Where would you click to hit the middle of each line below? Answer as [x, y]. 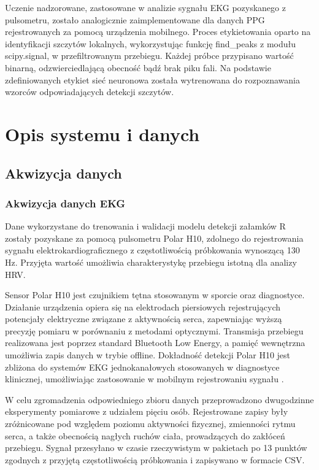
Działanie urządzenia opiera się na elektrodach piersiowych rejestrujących [143, 306]
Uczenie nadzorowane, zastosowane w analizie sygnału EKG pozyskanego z [145, 7]
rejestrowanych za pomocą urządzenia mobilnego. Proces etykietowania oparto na [158, 32]
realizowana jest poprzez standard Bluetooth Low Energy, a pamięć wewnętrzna [155, 343]
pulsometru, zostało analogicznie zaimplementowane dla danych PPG [135, 19]
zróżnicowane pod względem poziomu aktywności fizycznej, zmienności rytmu [150, 424]
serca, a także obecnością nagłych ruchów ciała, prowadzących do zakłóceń [145, 435]
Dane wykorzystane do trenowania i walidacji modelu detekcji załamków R [145, 226]
